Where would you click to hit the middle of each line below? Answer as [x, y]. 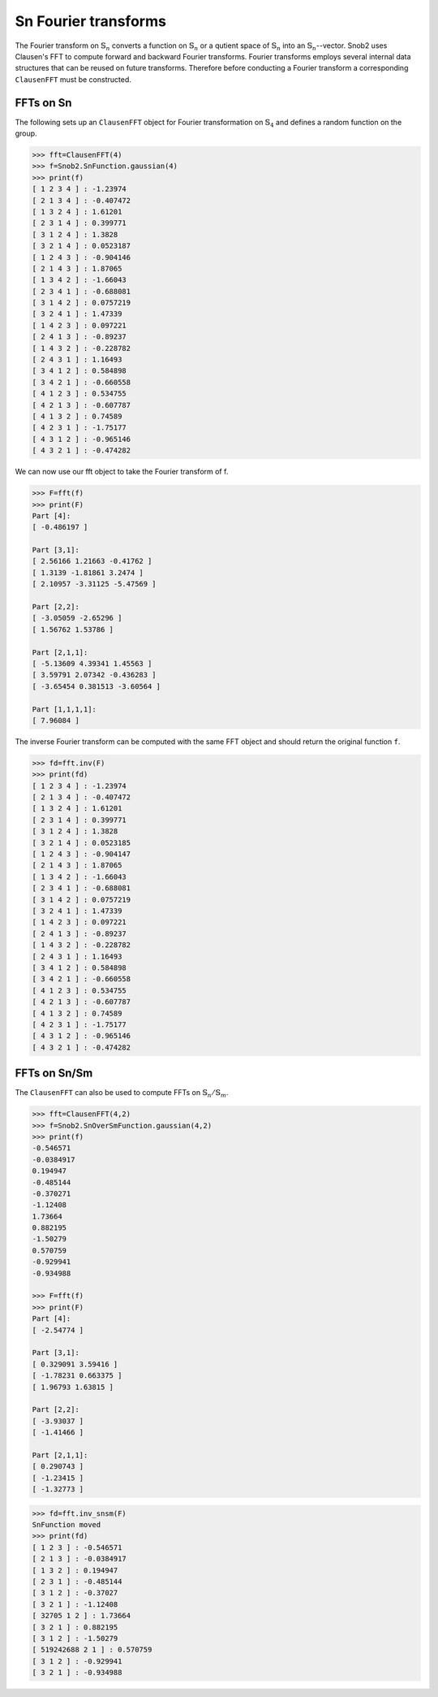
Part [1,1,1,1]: [64, 709]
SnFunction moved [67, 1525]
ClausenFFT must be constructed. [73, 79]
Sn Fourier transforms [90, 21]
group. [26, 133]
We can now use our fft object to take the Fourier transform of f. [122, 472]
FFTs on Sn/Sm [54, 1074]
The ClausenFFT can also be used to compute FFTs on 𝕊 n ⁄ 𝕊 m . [122, 1093]
